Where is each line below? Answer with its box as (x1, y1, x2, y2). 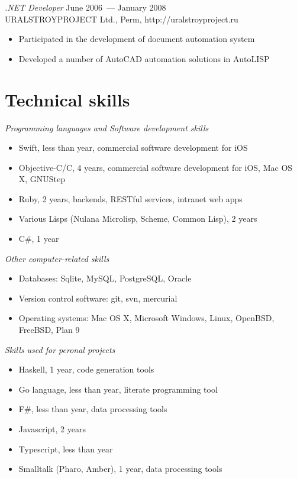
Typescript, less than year (18, 442, 113, 455)
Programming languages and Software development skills (5, 121, 209, 134)
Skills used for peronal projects (5, 343, 115, 355)
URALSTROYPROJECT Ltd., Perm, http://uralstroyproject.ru (5, 12, 238, 25)
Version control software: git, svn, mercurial (18, 292, 177, 304)
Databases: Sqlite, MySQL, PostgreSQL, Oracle (18, 272, 192, 284)
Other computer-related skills (5, 252, 109, 264)
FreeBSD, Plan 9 (18, 323, 80, 336)
